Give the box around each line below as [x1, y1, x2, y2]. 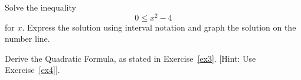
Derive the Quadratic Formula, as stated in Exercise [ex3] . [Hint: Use [5, 52, 256, 64]
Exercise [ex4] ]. [5, 64, 60, 76]
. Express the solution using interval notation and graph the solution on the [22, 21, 296, 33]
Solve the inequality [5, 1, 76, 13]
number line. [5, 32, 50, 45]
